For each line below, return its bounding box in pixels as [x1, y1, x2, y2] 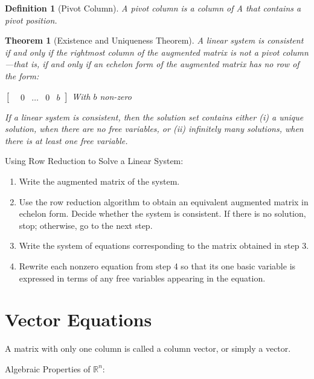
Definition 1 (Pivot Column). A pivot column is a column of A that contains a [5, 2, 301, 14]
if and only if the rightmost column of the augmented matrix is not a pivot [5, 45, 280, 58]
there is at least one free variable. [5, 134, 128, 147]
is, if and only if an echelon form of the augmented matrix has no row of [30, 58, 300, 70]
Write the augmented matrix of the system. [19, 174, 180, 187]
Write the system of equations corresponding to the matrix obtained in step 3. [19, 239, 309, 252]
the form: [5, 69, 39, 82]
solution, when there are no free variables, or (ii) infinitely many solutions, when [5, 122, 304, 135]
